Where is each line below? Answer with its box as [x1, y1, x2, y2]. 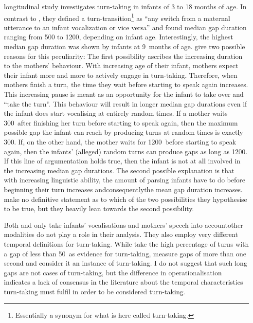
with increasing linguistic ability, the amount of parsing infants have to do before [4, 175, 245, 185]
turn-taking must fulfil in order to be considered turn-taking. [4, 286, 185, 296]
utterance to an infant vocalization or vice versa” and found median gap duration [4, 22, 247, 32]
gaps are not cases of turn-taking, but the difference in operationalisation [4, 267, 222, 277]
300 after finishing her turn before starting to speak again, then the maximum [4, 117, 238, 127]
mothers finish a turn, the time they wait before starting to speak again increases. [4, 79, 248, 90]
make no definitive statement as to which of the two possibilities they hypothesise [4, 194, 247, 204]
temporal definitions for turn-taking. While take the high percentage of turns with [4, 238, 249, 249]
